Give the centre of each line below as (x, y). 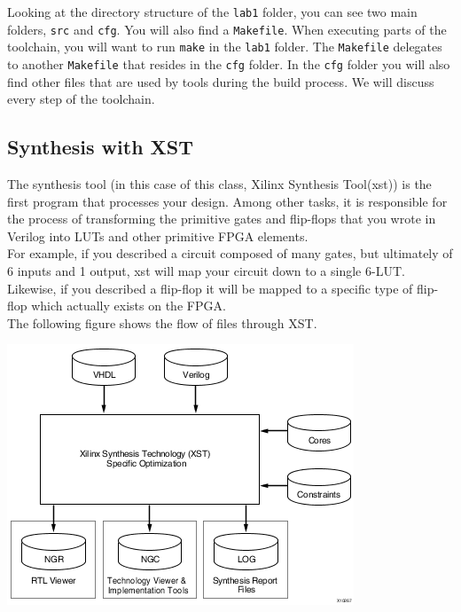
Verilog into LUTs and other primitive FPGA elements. (158, 235)
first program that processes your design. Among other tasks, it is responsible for (227, 201)
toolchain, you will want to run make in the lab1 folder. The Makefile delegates (225, 47)
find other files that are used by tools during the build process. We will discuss (221, 81)
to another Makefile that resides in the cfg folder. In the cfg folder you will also (229, 63)
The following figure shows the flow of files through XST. (162, 322)
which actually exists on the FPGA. (129, 306)
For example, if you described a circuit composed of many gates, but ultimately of (230, 253)
